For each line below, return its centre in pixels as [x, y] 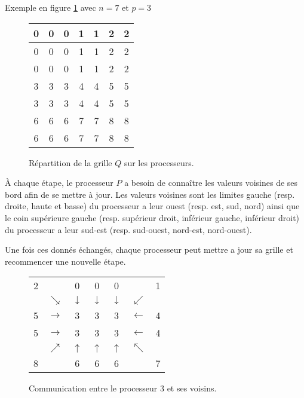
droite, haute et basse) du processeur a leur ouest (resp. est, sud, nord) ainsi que [152, 206]
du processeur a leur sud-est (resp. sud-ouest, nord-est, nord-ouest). [128, 229]
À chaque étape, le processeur [59, 183]
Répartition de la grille [70, 162]
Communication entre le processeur [93, 388]
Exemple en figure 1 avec [50, 7]
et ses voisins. [192, 388]
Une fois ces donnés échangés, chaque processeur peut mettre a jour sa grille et [149, 249]
